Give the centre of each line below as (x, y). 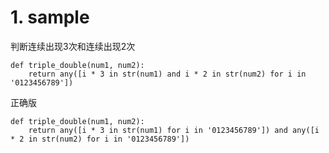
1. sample (50, 17)
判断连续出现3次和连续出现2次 (73, 46)
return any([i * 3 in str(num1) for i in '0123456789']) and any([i (174, 130)
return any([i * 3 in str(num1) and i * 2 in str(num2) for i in (167, 74)
